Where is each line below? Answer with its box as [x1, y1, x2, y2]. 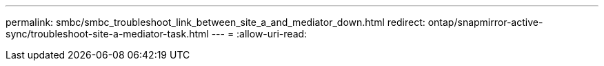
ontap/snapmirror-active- [427, 16, 543, 28]
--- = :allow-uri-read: [211, 28, 308, 39]
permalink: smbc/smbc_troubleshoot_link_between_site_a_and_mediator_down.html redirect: [6, 16, 425, 28]
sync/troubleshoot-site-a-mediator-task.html [6, 28, 209, 39]
